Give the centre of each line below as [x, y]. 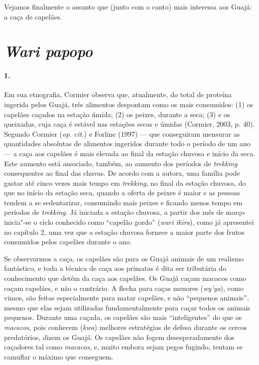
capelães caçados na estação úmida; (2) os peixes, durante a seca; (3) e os [117, 114]
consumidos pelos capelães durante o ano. [68, 242]
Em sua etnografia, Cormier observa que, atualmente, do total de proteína [118, 94]
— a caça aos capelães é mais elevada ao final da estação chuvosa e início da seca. [130, 153]
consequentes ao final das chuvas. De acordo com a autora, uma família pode [122, 173]
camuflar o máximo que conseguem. [59, 356]
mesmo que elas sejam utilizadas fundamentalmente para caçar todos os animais [127, 307]
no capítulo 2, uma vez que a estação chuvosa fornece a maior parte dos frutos [124, 232]
